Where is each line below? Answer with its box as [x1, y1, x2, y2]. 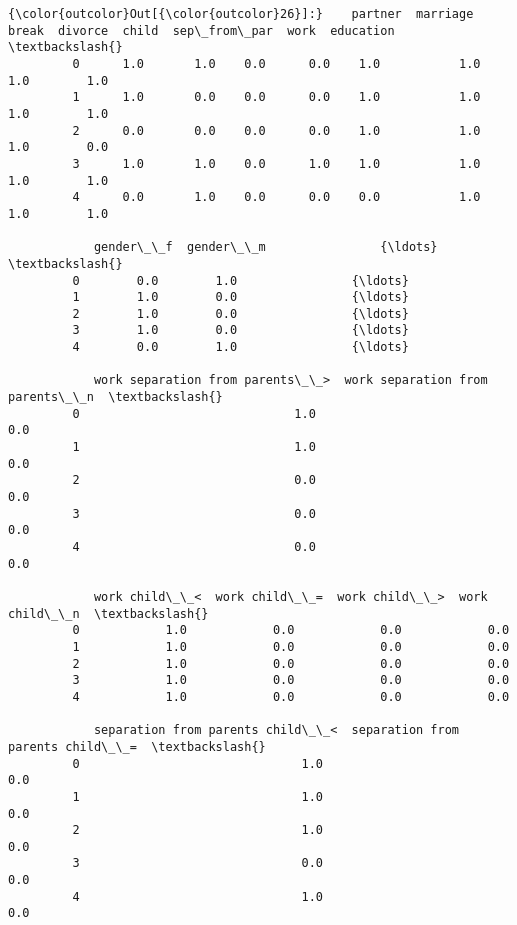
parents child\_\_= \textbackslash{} [8, 739, 266, 754]
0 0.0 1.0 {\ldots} [72, 273, 409, 288]
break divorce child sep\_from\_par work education [8, 23, 395, 38]
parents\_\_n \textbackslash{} [8, 390, 223, 405]
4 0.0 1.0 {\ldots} [72, 340, 409, 355]
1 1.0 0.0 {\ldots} [72, 290, 409, 305]
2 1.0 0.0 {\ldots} [72, 306, 409, 321]
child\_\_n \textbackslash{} [8, 606, 209, 621]
